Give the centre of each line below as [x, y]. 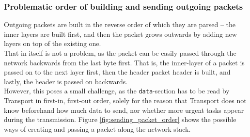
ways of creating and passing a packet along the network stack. [97, 129]
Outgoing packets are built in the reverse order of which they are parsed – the [120, 24]
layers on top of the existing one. [53, 43]
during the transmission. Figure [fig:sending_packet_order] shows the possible [120, 119]
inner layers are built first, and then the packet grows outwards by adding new [120, 34]
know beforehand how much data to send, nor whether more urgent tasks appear [124, 110]
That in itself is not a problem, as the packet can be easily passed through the [120, 53]
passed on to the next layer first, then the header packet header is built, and [117, 72]
